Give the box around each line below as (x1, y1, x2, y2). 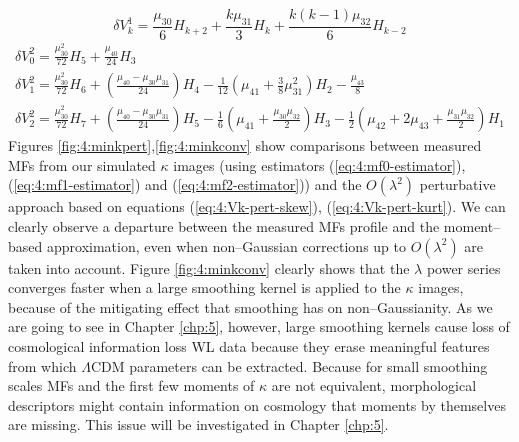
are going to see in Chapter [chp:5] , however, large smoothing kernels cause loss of (8, 316, 510, 337)
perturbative (419, 174, 496, 195)
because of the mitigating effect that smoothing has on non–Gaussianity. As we (8, 296, 493, 317)
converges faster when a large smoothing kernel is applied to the (8, 277, 401, 298)
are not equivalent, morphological (271, 375, 477, 396)
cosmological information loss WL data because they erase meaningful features (8, 335, 490, 356)
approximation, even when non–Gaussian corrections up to (46, 235, 406, 256)
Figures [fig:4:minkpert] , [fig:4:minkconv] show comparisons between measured (8, 135, 482, 156)
